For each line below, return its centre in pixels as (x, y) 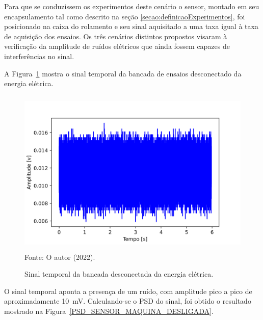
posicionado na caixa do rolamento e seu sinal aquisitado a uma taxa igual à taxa (131, 26)
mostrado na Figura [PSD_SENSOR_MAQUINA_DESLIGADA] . (109, 311)
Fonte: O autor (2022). (60, 257)
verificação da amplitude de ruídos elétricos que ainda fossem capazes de (117, 46)
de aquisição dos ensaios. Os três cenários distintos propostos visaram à (116, 36)
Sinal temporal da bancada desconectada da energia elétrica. (119, 274)
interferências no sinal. (39, 56)
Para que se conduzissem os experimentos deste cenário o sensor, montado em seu (132, 6)
